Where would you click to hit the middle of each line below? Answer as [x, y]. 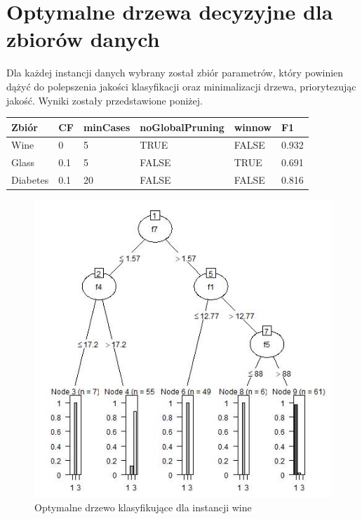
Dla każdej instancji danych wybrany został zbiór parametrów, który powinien [175, 73]
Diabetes [30, 180]
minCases [107, 127]
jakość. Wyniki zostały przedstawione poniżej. [105, 100]
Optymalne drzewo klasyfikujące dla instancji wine [143, 507]
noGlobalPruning [182, 127]
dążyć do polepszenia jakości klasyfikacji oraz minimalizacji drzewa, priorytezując [181, 86]
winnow [253, 127]
